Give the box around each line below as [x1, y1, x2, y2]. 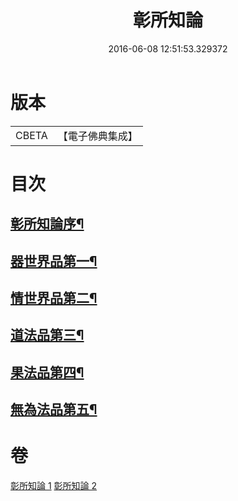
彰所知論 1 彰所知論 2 [10, 480, 98, 492]
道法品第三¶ [10, 327, 85, 344]
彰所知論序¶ [10, 216, 85, 233]
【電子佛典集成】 [57, 129, 138, 143]
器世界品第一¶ [10, 252, 98, 270]
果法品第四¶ [10, 364, 85, 381]
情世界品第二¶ [10, 290, 98, 307]
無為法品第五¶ [10, 401, 98, 418]
